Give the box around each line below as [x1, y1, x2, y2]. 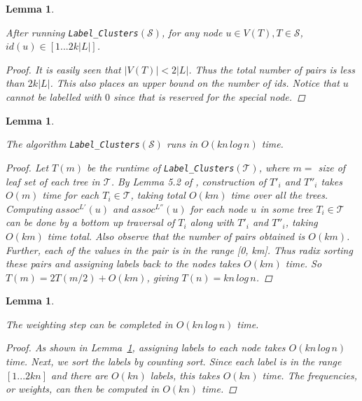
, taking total [130, 188, 186, 202]
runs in [166, 136, 198, 151]
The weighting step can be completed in [6, 316, 173, 331]
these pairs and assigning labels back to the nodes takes [6, 256, 241, 271]
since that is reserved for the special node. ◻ [113, 90, 305, 104]
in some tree [260, 201, 313, 216]
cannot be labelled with [6, 90, 102, 104]
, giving [146, 269, 179, 284]
